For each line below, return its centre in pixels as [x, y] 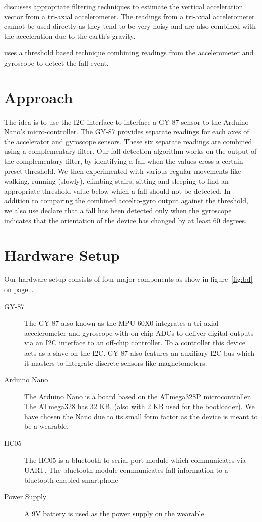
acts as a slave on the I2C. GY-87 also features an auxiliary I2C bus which [140, 352]
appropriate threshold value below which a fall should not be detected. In [117, 190]
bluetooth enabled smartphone [71, 479]
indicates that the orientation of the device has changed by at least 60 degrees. [125, 220]
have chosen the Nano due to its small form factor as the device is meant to [141, 416]
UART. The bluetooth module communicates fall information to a [126, 470]
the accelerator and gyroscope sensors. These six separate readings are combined [128, 141]
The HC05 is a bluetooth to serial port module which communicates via [135, 460]
